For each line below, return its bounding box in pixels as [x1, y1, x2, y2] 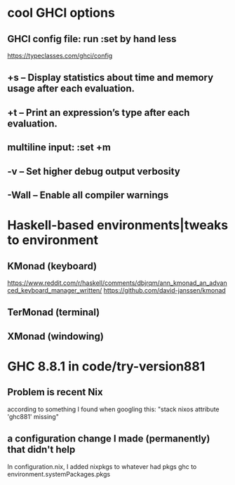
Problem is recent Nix [7, 386, 103, 398]
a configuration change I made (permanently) [7, 433, 210, 445]
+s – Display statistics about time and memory [7, 72, 214, 84]
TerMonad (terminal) [7, 307, 100, 319]
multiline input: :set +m [7, 142, 111, 154]
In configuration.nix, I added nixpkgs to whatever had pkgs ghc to [7, 462, 197, 471]
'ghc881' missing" [7, 412, 60, 420]
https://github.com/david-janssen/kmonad [103, 286, 226, 294]
